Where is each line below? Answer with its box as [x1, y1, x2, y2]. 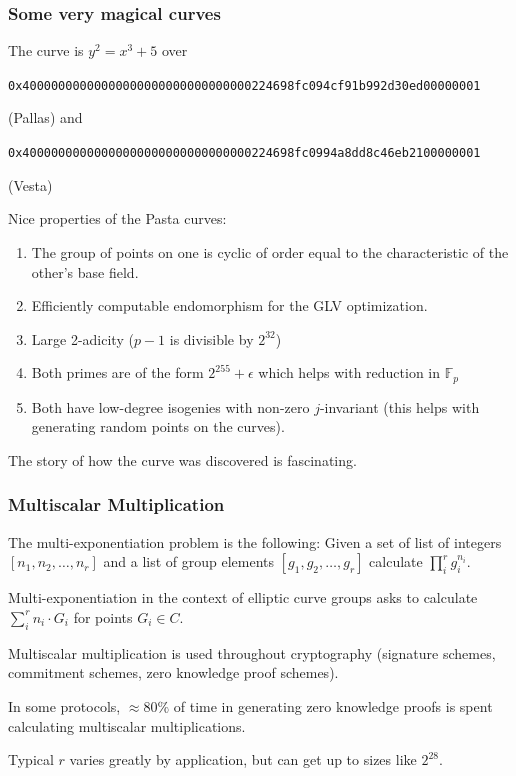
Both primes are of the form [31, 362, 204, 383]
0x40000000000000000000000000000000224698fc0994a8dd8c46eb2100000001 [8, 146, 481, 161]
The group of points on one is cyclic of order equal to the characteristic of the [31, 241, 509, 262]
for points [73, 606, 133, 627]
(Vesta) [8, 174, 53, 195]
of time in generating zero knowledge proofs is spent [173, 695, 493, 716]
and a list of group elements [103, 551, 275, 572]
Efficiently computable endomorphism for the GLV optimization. [31, 295, 428, 316]
